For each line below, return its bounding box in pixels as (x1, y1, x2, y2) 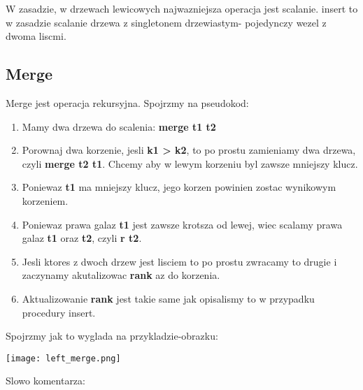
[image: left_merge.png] (6, 353, 121, 363)
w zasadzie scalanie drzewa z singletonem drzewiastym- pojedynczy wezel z (6, 15, 327, 29)
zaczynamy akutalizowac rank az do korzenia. (22, 268, 220, 282)
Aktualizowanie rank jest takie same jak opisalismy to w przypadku (22, 291, 315, 305)
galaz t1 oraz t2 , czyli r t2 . (22, 231, 142, 245)
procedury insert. (22, 305, 96, 319)
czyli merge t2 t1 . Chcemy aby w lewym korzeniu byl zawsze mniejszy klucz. (22, 156, 358, 171)
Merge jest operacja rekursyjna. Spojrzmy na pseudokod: (6, 95, 249, 110)
